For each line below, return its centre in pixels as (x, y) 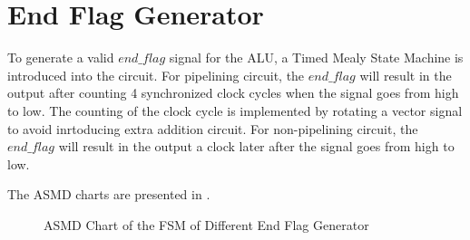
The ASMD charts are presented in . (109, 194)
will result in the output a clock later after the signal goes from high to (256, 146)
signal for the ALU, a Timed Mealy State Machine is (316, 58)
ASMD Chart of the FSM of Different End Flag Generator (206, 224)
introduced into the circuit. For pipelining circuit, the (156, 75)
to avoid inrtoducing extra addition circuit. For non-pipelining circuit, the (213, 128)
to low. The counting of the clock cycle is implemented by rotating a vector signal (235, 110)
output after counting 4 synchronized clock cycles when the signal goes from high (233, 93)
